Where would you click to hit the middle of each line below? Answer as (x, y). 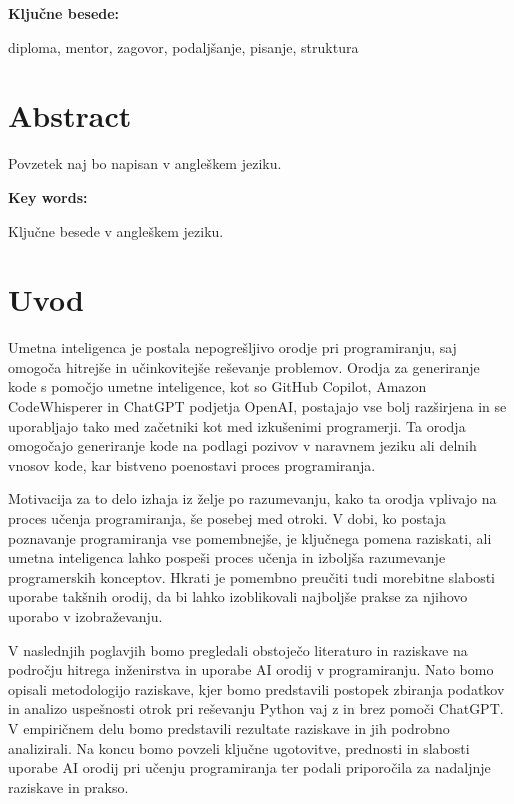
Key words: (48, 196)
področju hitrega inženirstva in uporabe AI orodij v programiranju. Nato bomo (251, 669)
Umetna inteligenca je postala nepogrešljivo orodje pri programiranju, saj (232, 347)
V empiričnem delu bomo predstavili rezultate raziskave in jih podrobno (229, 727)
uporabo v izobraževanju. (85, 615)
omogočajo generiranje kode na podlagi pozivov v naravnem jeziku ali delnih (242, 445)
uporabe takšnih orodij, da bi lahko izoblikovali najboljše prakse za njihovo (238, 596)
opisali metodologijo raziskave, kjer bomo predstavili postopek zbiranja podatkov (256, 688)
